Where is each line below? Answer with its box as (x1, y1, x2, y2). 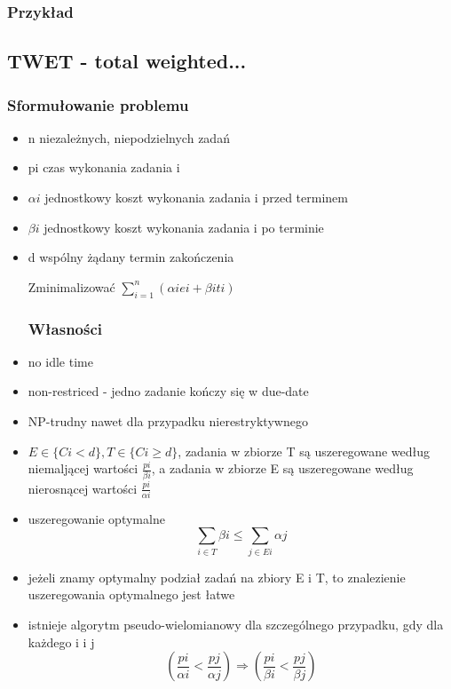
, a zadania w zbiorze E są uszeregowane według (151, 459, 414, 478)
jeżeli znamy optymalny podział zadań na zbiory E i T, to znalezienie (28, 567, 406, 586)
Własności (28, 317, 103, 339)
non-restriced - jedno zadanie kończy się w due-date (28, 382, 309, 400)
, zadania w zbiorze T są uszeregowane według (178, 441, 431, 460)
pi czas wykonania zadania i (28, 158, 180, 177)
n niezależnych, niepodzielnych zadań (28, 128, 230, 147)
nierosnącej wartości (28, 479, 138, 497)
